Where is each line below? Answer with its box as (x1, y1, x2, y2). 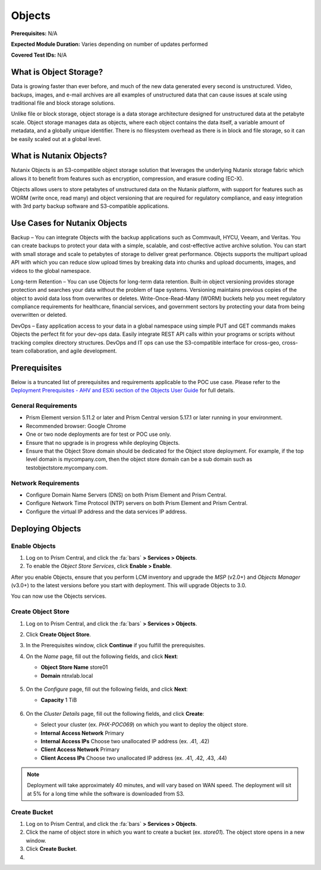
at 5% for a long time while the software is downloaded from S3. (27, 790, 185, 797)
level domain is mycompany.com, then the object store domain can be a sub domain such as (26, 456, 253, 463)
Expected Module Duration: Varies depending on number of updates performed (11, 40, 208, 48)
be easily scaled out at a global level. (11, 135, 102, 142)
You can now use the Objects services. (11, 593, 107, 600)
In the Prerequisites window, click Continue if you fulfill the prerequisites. (26, 642, 205, 649)
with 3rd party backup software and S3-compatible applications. (11, 202, 169, 210)
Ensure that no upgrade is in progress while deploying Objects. (26, 439, 180, 446)
